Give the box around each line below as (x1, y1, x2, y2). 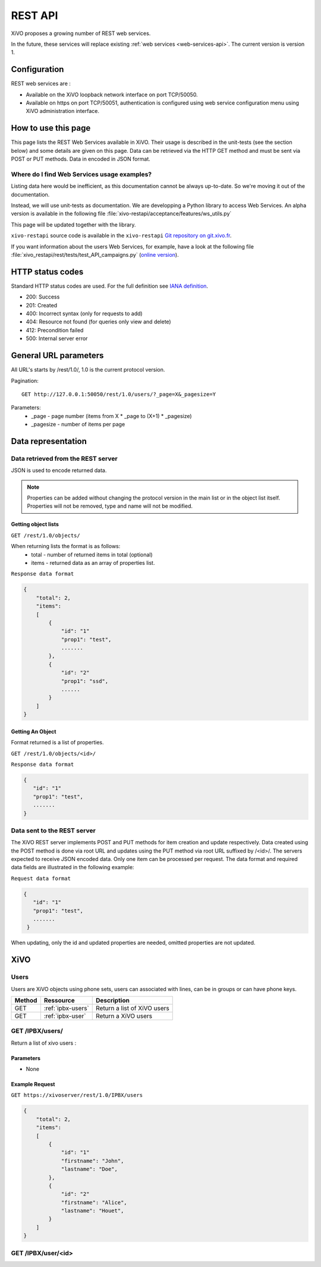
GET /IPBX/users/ (11, 1027, 64, 1035)
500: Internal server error (26, 335, 88, 342)
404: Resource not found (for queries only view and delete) (26, 318, 172, 325)
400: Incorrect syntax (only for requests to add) (26, 310, 143, 317)
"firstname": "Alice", (61, 1199, 127, 1206)
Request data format (11, 875, 71, 882)
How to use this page (11, 123, 91, 133)
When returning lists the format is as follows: (11, 543, 121, 550)
